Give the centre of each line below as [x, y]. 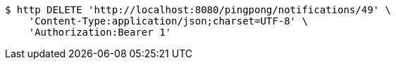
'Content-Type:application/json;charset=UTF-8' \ [168, 21]
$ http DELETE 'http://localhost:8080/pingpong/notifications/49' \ [198, 10]
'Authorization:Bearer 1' [100, 32]
